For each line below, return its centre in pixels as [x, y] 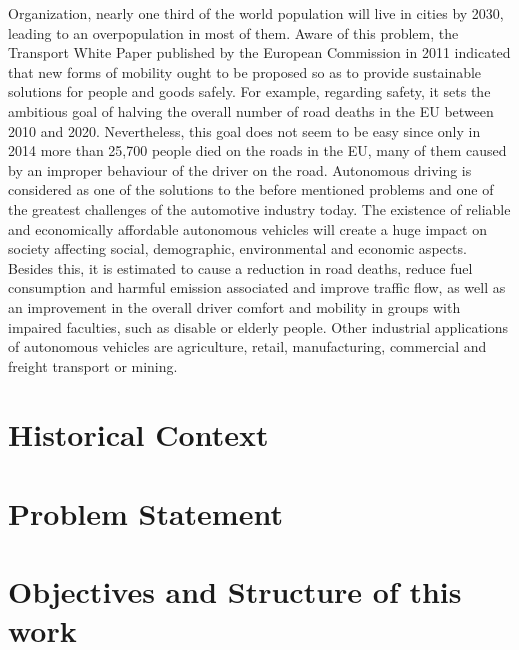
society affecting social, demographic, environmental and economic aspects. [237, 248]
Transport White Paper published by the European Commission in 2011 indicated [259, 52]
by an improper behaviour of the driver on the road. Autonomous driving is [240, 169]
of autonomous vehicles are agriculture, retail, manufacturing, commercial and [247, 346]
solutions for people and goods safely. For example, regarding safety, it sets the [249, 91]
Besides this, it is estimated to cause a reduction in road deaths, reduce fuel [240, 267]
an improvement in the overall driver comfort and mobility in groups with [234, 306]
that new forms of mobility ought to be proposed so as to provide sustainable [245, 71]
